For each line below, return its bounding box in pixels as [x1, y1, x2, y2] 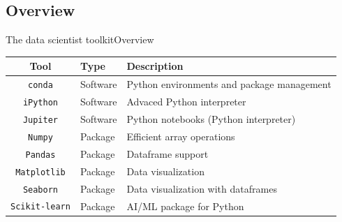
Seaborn [22, 184, 59, 195]
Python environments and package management [126, 77, 332, 91]
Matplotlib [15, 167, 66, 177]
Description [126, 59, 184, 73]
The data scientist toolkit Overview [6, 32, 154, 47]
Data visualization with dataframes [126, 181, 277, 195]
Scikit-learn [10, 202, 70, 212]
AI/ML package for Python [126, 198, 244, 213]
